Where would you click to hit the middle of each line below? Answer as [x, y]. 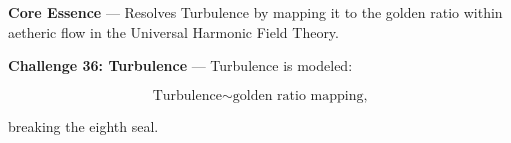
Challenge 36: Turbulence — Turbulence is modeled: [180, 65]
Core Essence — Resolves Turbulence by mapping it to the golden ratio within [255, 12]
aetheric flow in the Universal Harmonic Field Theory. [173, 31]
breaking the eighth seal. [83, 125]
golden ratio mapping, [300, 95]
